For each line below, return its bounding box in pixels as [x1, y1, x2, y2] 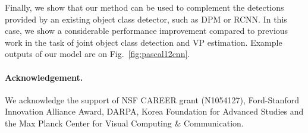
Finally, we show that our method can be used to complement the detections [5, 1, 284, 13]
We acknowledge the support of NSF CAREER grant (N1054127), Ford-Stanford [5, 93, 299, 106]
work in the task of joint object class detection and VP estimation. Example [5, 36, 282, 48]
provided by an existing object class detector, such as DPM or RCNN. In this [5, 12, 287, 25]
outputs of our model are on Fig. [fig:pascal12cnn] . [5, 47, 190, 60]
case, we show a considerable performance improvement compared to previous [5, 24, 288, 37]
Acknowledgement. [5, 71, 83, 83]
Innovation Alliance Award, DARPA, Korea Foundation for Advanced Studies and [5, 105, 304, 118]
